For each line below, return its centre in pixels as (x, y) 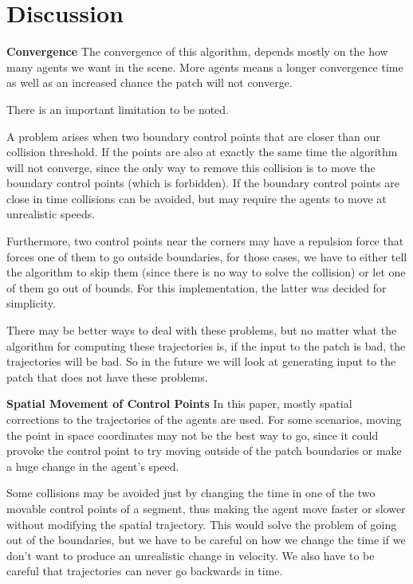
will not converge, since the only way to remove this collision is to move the (191, 167)
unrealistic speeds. (51, 214)
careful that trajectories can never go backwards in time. (145, 571)
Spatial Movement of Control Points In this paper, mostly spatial (179, 404)
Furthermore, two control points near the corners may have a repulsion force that (205, 241)
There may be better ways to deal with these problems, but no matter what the (202, 330)
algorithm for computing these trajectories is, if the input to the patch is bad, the (206, 345)
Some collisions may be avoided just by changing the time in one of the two (191, 493)
